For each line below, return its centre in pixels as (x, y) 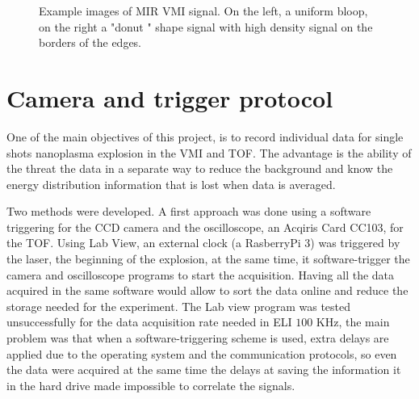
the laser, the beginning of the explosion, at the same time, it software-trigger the (208, 259)
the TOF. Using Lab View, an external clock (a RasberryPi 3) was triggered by (203, 243)
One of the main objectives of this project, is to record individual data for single (205, 136)
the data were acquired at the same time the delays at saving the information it (204, 370)
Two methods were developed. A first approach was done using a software (189, 211)
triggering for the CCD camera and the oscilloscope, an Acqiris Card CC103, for (205, 227)
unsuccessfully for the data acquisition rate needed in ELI (149, 322)
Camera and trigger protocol (170, 97)
